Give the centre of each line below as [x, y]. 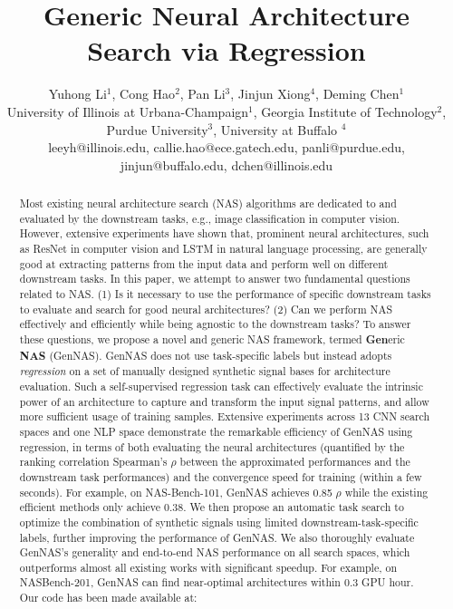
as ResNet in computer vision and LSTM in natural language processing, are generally [223, 249]
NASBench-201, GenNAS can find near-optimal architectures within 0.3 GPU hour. [217, 582]
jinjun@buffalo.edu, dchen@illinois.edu [226, 164]
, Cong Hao [144, 94]
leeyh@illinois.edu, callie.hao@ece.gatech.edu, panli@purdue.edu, [226, 147]
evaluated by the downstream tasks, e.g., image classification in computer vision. [210, 218]
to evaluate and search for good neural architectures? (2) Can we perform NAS [206, 309]
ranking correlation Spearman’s [93, 462]
